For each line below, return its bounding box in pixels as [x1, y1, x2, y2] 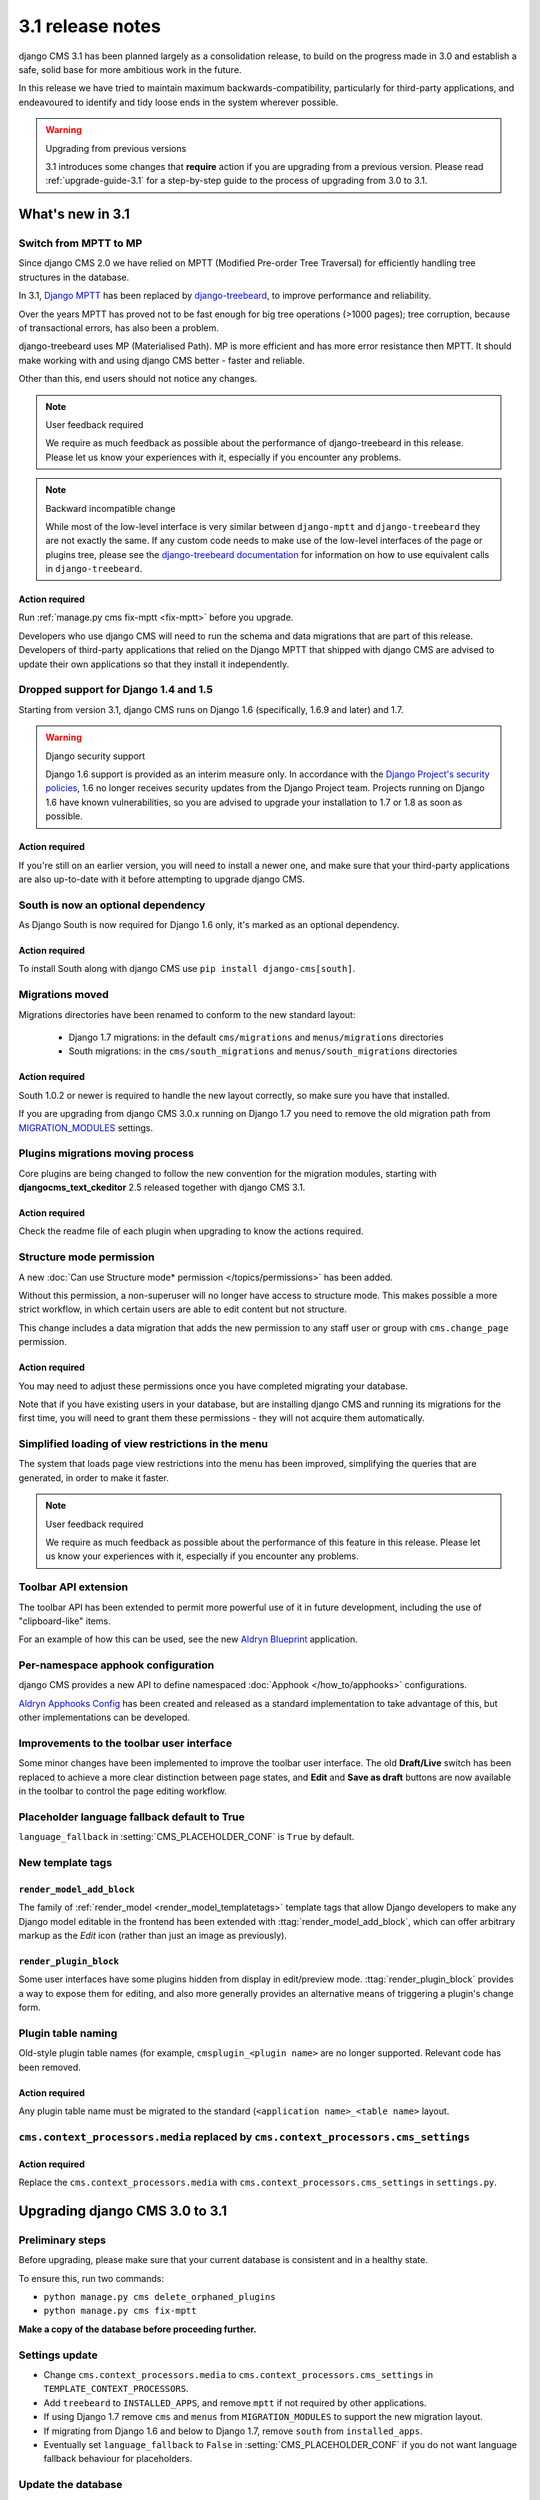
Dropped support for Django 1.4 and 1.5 [18, 683, 214, 697]
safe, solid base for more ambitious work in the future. [18, 63, 242, 75]
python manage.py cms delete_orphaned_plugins [43, 2291, 276, 2303]
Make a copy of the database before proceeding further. [18, 2323, 257, 2335]
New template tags [18, 1856, 113, 1870]
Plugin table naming [18, 2026, 118, 2040]
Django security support [45, 750, 146, 762]
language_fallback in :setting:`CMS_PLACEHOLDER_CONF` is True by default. [18, 1831, 355, 1843]
